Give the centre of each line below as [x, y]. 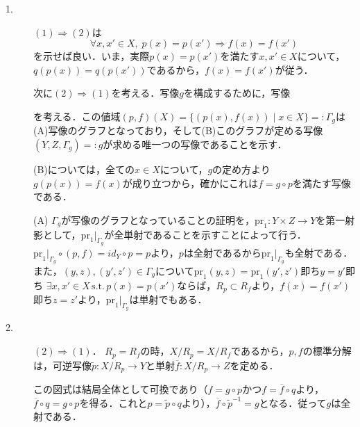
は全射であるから [222, 252]
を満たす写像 [322, 183]
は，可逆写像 [62, 365]
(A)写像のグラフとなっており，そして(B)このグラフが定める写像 [178, 130]
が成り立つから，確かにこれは [190, 183]
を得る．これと [113, 402]
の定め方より [241, 169]
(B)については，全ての [84, 169]
